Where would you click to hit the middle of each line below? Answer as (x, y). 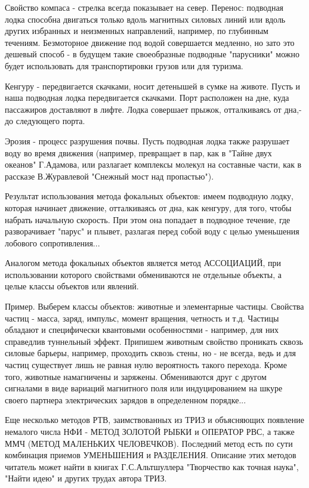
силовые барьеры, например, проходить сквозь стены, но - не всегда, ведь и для (151, 353)
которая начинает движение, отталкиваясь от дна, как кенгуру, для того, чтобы (148, 207)
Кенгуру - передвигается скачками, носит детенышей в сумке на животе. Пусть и (153, 86)
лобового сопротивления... (52, 243)
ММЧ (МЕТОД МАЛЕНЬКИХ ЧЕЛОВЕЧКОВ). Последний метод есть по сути (149, 443)
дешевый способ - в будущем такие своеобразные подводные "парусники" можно (152, 54)
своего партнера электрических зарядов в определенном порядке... (126, 399)
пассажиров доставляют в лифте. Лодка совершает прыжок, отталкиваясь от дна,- (153, 109)
